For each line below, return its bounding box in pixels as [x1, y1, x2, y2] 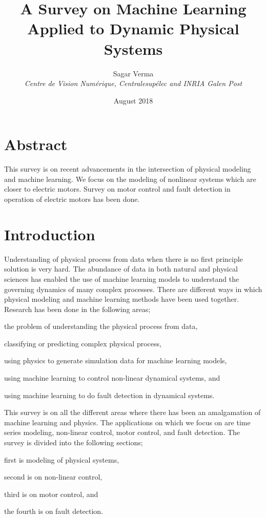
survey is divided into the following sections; [4, 437, 143, 448]
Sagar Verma [113, 68, 154, 78]
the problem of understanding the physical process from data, [4, 321, 198, 331]
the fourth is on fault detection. [4, 506, 104, 516]
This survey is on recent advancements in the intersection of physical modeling [4, 163, 251, 174]
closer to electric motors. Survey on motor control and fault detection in [4, 183, 231, 194]
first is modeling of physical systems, [4, 454, 119, 465]
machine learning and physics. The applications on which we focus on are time [4, 417, 251, 427]
